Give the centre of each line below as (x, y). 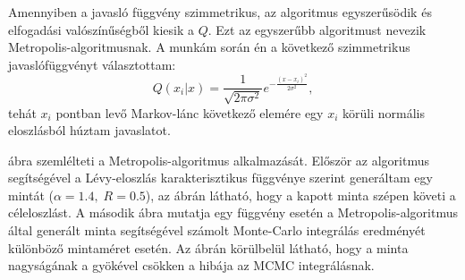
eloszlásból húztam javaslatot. (89, 130)
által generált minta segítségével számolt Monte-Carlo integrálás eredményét (217, 230)
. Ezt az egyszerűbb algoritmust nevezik (317, 29)
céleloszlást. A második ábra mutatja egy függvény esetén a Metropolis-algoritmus (233, 212)
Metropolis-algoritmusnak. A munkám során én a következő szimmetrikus (209, 47)
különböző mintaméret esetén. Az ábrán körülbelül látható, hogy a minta (208, 247)
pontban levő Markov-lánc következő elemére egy (190, 112)
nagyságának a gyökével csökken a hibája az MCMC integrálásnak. (191, 265)
